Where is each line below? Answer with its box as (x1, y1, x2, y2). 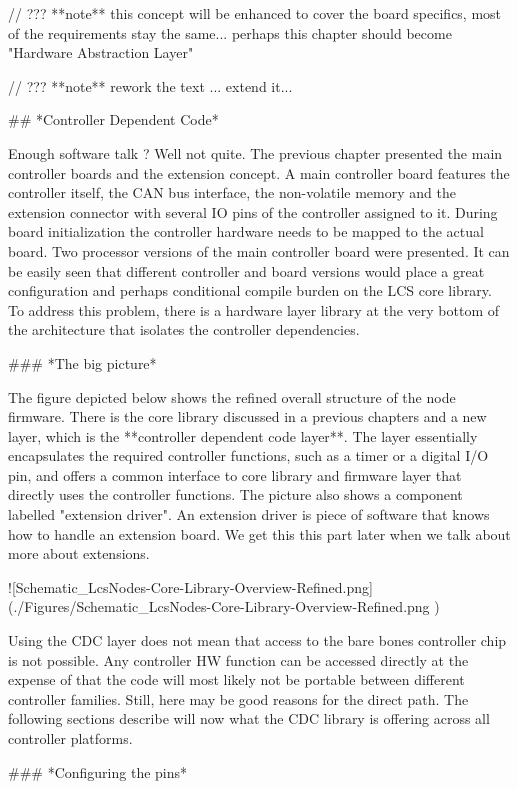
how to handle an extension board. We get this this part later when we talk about (8, 523, 511, 544)
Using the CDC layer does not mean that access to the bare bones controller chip (8, 630, 507, 651)
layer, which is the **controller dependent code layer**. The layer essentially (8, 425, 478, 446)
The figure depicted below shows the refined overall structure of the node (8, 386, 456, 407)
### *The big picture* (8, 352, 157, 373)
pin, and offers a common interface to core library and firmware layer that (8, 464, 462, 485)
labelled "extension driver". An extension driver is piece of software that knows (8, 504, 490, 525)
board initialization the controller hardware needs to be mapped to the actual (8, 221, 484, 242)
